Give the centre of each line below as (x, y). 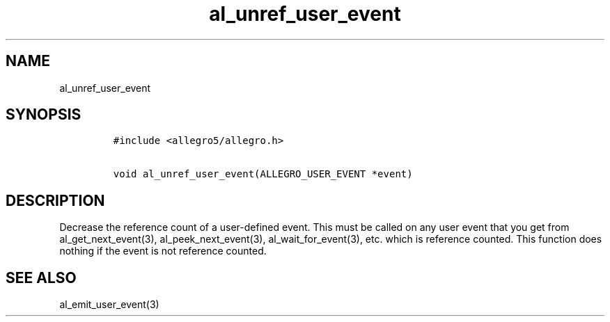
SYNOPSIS (44, 115)
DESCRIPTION (55, 200)
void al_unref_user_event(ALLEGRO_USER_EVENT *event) (263, 174)
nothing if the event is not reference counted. (163, 251)
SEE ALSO (41, 277)
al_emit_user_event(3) (109, 305)
